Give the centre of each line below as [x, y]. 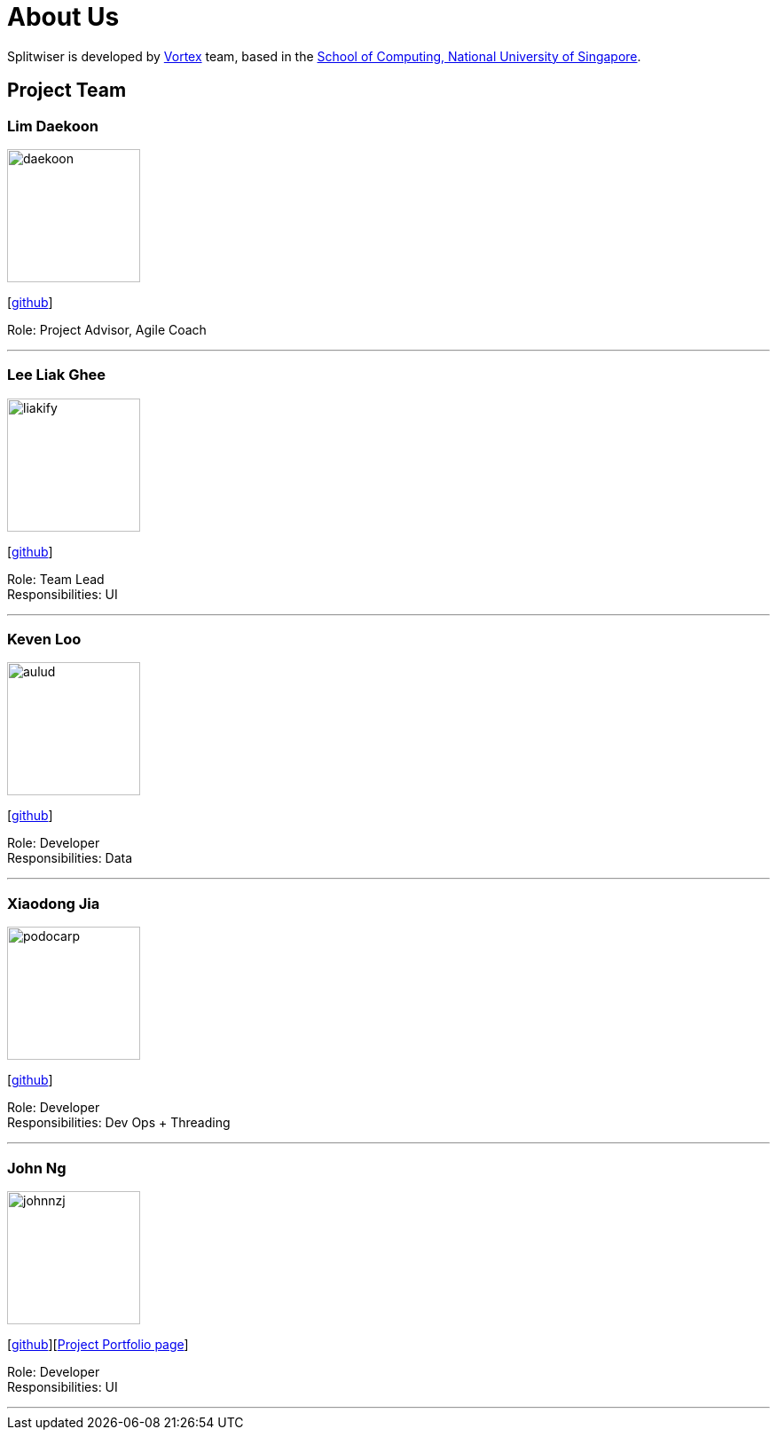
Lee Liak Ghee [57, 375]
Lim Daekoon [53, 126]
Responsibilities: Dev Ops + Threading [119, 1123]
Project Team [67, 91]
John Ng [37, 1168]
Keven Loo [44, 640]
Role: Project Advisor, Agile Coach [107, 329]
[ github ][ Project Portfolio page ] [98, 1344]
